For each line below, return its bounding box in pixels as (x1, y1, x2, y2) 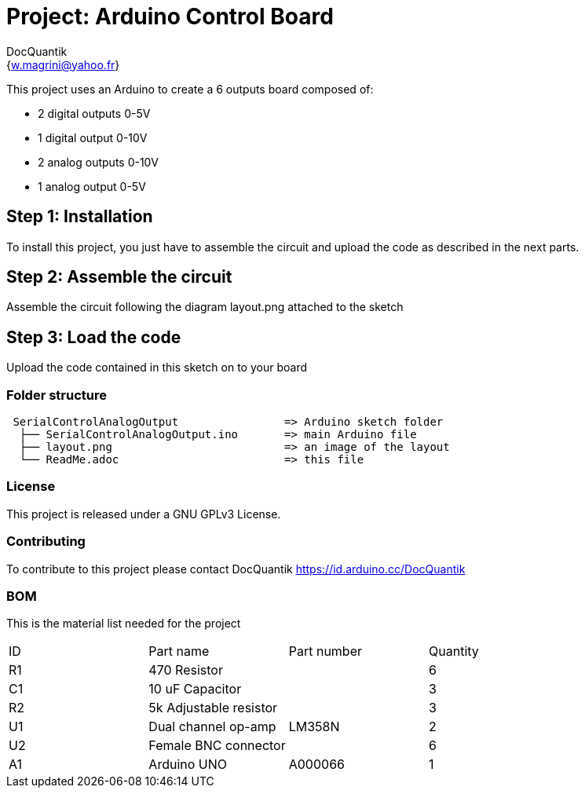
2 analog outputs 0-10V (38, 155, 159, 169)
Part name (148, 643, 210, 660)
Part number (288, 643, 363, 660)
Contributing (6, 533, 86, 550)
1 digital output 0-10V (38, 130, 148, 145)
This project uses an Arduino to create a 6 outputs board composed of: (6, 82, 374, 96)
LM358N (288, 719, 340, 735)
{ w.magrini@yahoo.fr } (6, 57, 120, 71)
